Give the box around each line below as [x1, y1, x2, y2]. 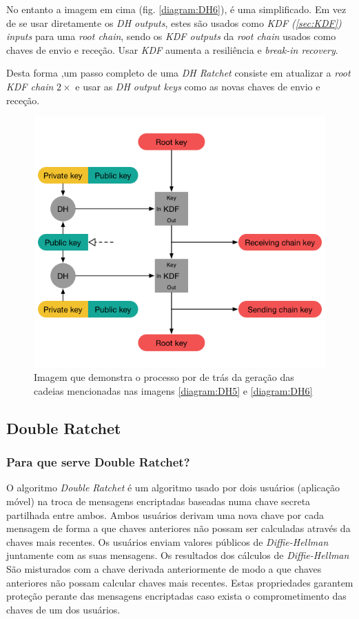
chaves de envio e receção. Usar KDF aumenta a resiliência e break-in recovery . [6, 42, 338, 57]
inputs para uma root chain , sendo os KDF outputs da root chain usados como [6, 29, 336, 43]
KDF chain [6, 79, 54, 93]
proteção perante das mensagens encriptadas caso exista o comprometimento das [6, 589, 347, 603]
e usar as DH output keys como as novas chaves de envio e [75, 79, 320, 93]
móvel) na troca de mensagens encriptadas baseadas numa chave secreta [6, 493, 311, 508]
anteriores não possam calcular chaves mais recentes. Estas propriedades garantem [6, 575, 353, 589]
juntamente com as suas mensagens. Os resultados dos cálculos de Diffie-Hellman [6, 548, 349, 562]
